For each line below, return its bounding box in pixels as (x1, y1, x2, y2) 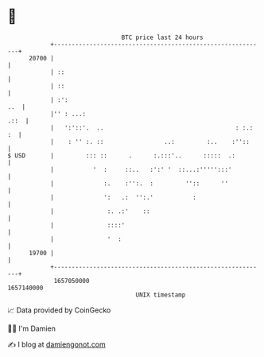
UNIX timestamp (135, 290, 186, 299)
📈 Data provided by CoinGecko (7, 305, 111, 315)
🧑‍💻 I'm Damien (7, 324, 56, 333)
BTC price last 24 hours (121, 33, 204, 41)
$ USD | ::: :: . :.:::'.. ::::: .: (7, 151, 236, 160)
